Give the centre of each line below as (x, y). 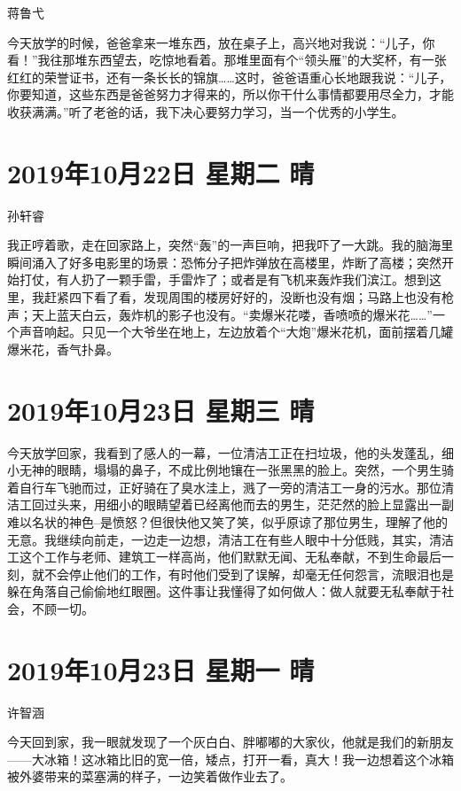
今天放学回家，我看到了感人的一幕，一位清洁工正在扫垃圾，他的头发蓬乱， (224, 452)
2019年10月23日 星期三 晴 (161, 410)
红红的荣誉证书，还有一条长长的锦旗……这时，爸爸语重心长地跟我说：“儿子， (230, 77)
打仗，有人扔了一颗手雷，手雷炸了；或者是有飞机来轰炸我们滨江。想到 (224, 279)
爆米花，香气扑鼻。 (63, 349)
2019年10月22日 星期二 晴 (161, 172)
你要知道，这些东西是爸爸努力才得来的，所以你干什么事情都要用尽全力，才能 (230, 94)
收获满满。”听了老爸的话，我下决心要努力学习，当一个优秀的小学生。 (206, 111)
